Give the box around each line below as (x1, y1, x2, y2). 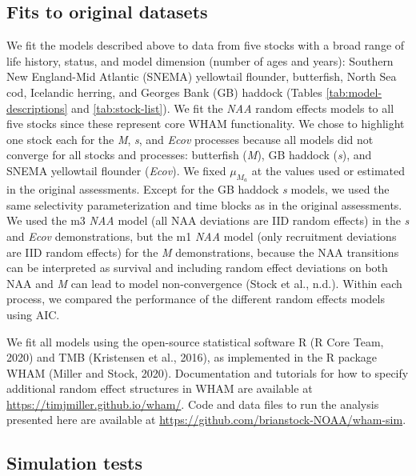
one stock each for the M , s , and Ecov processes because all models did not (6, 130, 374, 147)
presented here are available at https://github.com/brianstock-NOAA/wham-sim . (6, 411, 406, 428)
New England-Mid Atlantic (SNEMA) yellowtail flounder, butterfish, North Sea (6, 68, 397, 85)
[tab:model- (326, 83, 382, 100)
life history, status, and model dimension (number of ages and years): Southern (6, 52, 394, 69)
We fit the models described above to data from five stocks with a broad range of (6, 37, 405, 54)
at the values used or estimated (251, 162, 405, 178)
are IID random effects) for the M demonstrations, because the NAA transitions (6, 243, 399, 260)
